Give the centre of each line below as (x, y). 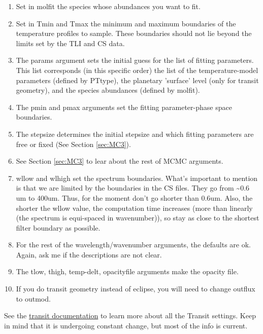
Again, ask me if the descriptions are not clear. (89, 254)
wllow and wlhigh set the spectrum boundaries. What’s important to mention (137, 178)
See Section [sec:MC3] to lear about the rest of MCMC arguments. (120, 161)
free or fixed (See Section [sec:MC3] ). (73, 144)
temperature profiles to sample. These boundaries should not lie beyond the (134, 33)
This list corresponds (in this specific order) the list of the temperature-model (137, 70)
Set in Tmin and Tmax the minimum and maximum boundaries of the (126, 23)
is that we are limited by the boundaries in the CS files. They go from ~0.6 (133, 188)
